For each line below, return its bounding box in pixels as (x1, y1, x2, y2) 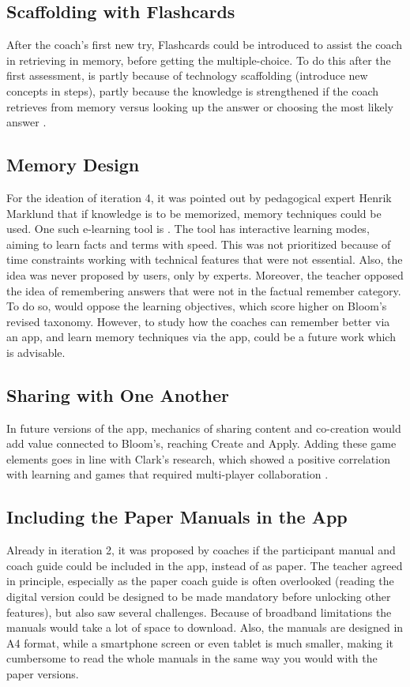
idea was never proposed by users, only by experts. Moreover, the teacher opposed (6, 266, 404, 283)
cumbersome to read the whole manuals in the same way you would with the (6, 650, 378, 666)
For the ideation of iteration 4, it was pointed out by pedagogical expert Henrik (6, 189, 392, 205)
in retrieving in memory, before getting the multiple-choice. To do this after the (6, 51, 391, 68)
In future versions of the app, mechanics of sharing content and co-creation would (6, 419, 401, 436)
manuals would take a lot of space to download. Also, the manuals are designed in (6, 619, 404, 636)
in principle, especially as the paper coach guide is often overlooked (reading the (6, 572, 394, 589)
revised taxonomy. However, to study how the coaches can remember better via (6, 313, 390, 329)
